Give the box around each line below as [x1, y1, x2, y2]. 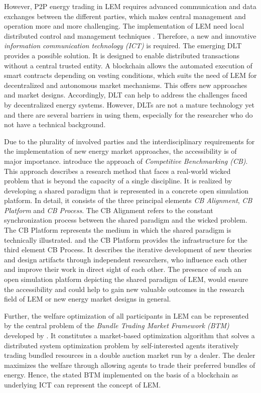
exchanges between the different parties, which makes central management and [4, 11, 246, 21]
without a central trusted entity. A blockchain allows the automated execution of [4, 60, 252, 70]
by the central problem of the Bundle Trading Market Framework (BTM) [4, 320, 229, 331]
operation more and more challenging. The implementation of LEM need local [4, 21, 244, 31]
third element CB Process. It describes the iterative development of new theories [4, 244, 252, 255]
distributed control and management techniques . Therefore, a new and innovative [4, 30, 256, 41]
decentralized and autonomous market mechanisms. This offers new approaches [4, 79, 247, 90]
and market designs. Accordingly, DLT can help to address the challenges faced [4, 89, 247, 100]
